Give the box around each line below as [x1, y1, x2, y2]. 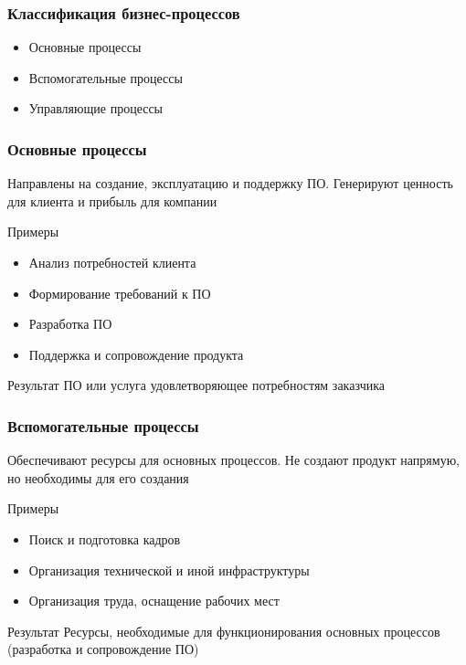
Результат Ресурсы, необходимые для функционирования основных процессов [7, 621, 440, 640]
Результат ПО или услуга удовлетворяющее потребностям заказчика [7, 375, 386, 395]
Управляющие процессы [28, 99, 164, 118]
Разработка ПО [28, 314, 112, 333]
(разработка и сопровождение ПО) [7, 639, 199, 659]
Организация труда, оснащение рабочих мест [28, 591, 280, 610]
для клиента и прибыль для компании [7, 191, 217, 210]
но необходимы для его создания [7, 468, 189, 487]
